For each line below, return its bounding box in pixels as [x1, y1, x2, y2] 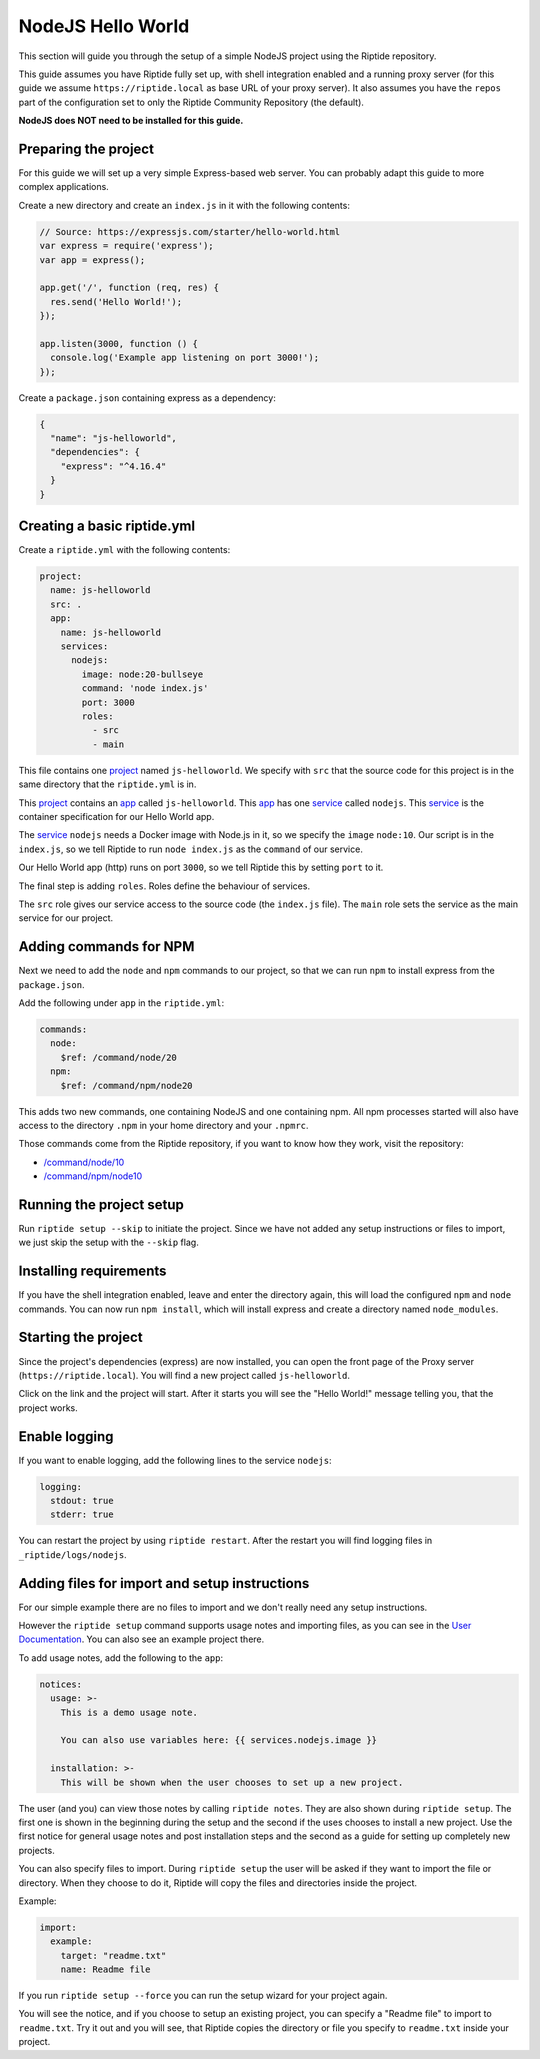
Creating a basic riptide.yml [18, 518, 195, 535]
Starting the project [18, 1329, 144, 1346]
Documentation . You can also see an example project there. [18, 1633, 265, 1645]
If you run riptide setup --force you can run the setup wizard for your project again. [18, 1990, 388, 2002]
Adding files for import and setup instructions [18, 1575, 310, 1592]
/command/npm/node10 [43, 1170, 143, 1182]
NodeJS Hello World [18, 15, 190, 37]
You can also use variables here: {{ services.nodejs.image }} [60, 1735, 378, 1746]
